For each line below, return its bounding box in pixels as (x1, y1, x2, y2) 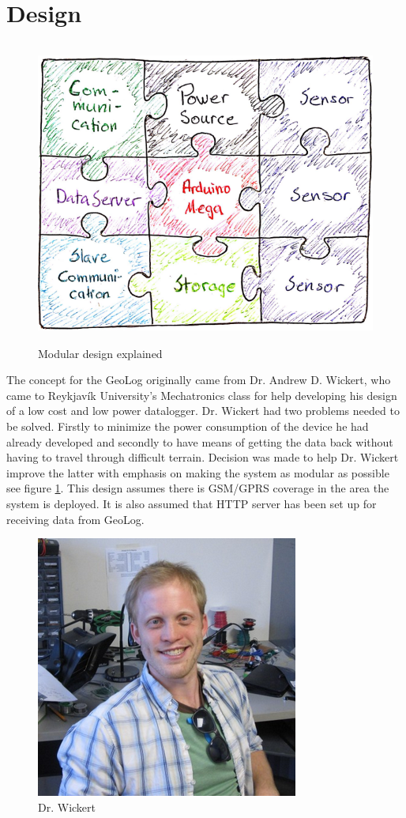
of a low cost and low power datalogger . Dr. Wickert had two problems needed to (6, 402, 400, 419)
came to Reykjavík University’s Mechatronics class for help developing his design (6, 386, 397, 403)
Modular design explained (38, 345, 163, 361)
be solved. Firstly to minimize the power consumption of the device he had (6, 418, 369, 435)
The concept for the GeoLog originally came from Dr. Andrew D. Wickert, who (6, 371, 391, 388)
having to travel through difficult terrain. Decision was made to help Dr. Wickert (6, 449, 399, 466)
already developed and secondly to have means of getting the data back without (6, 433, 393, 450)
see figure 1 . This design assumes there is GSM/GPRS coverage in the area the (6, 480, 389, 496)
